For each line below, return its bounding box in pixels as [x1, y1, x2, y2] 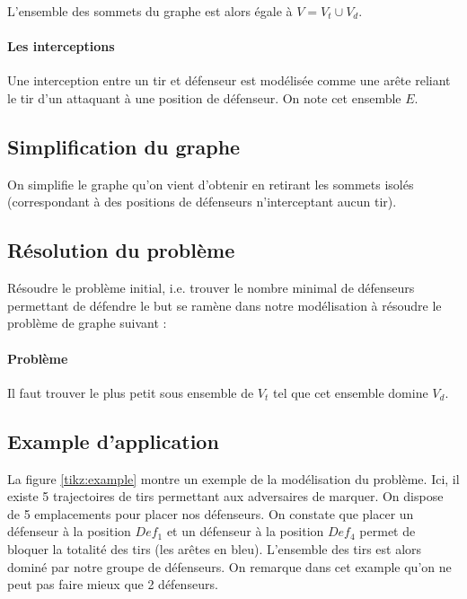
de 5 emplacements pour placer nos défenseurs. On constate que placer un [7, 504, 414, 523]
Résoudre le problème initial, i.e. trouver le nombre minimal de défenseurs [7, 278, 415, 297]
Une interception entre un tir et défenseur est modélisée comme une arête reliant [7, 71, 451, 90]
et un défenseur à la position [166, 522, 324, 541]
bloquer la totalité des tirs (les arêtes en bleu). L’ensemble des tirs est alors [7, 539, 422, 558]
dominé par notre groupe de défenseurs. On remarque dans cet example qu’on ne [7, 557, 452, 576]
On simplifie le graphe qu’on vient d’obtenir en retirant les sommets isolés [7, 174, 414, 193]
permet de [359, 522, 416, 541]
